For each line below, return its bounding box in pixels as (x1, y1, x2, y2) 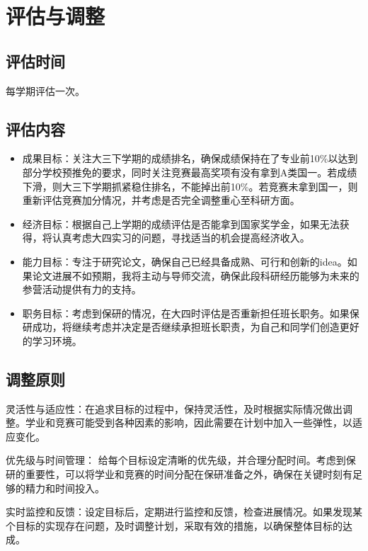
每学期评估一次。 (6, 83, 85, 98)
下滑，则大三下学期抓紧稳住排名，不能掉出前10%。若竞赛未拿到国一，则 (22, 178, 358, 193)
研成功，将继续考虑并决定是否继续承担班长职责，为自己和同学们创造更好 (22, 319, 360, 334)
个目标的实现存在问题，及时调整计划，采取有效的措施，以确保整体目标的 (6, 518, 343, 533)
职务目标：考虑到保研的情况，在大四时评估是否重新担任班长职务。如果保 (22, 305, 360, 320)
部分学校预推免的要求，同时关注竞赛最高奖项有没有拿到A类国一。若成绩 (22, 164, 357, 179)
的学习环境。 (22, 333, 82, 348)
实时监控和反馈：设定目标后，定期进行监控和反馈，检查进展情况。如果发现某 (6, 504, 362, 519)
